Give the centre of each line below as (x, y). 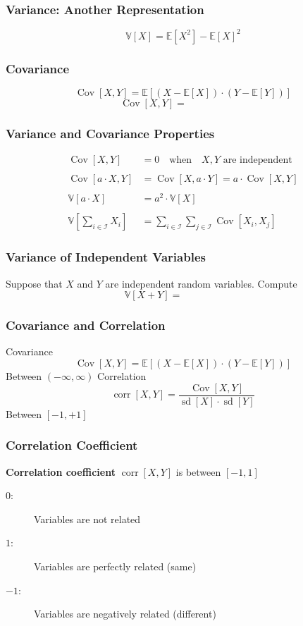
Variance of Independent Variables (106, 257)
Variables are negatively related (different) (125, 614)
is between (198, 471)
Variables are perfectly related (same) (115, 566)
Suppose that (34, 283)
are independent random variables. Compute (201, 283)
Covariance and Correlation (86, 325)
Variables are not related (87, 518)
